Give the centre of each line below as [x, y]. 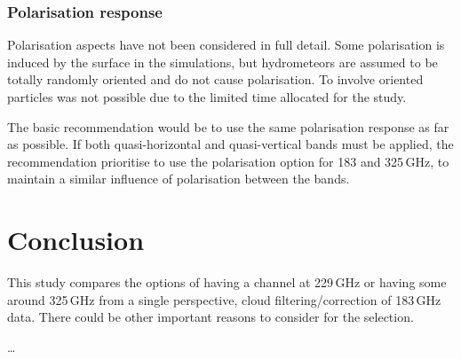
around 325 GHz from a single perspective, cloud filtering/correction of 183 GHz [224, 299]
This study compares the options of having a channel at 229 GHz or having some [227, 282]
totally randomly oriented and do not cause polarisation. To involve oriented [215, 79]
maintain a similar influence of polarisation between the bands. [179, 179]
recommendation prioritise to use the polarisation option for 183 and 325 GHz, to [228, 161]
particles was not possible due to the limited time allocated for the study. [207, 97]
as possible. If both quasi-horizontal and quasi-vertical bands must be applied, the [230, 144]
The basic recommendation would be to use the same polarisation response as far [228, 126]
